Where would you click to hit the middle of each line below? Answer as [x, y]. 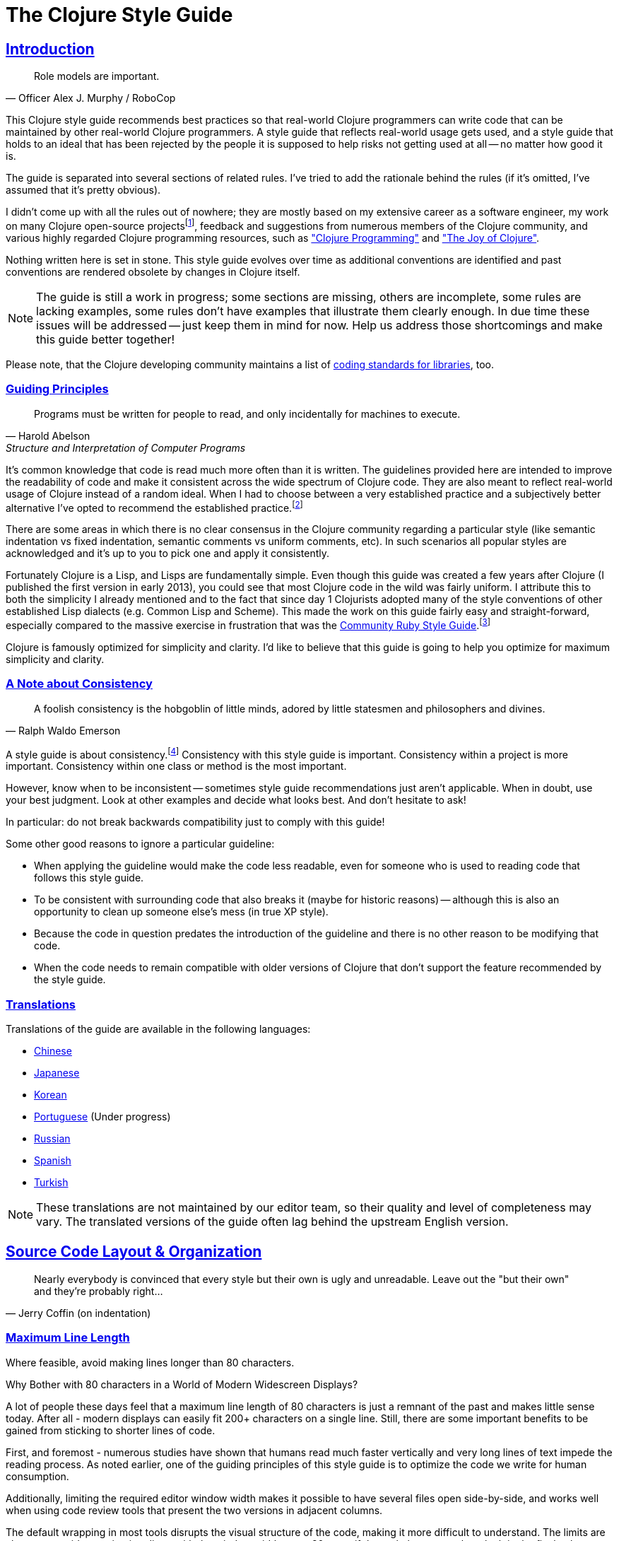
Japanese [57, 1073]
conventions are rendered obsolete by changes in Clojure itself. [153, 271]
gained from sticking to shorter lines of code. [111, 1430]
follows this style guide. [89, 878]
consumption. [37, 1476]
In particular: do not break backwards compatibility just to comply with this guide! [195, 822]
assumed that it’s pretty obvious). [83, 190]
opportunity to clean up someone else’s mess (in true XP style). [181, 912]
